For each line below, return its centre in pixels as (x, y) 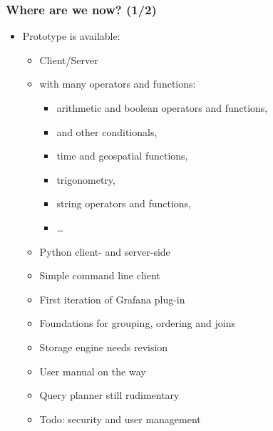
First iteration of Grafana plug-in (112, 299)
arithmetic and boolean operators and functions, (162, 108)
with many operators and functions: (118, 84)
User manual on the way (93, 371)
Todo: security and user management (120, 419)
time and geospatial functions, (122, 156)
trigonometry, (86, 179)
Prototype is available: (71, 36)
